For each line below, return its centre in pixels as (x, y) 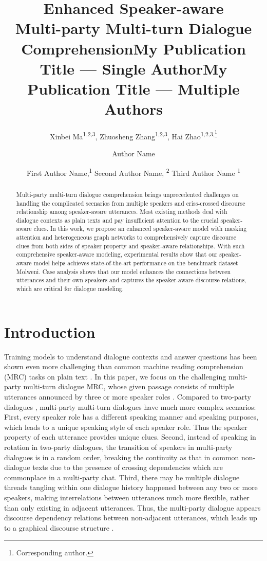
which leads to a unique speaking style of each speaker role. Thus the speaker (126, 427)
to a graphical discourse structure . (59, 527)
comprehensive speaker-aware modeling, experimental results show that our (117, 254)
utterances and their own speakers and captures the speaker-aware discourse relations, (131, 280)
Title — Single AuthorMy (133, 68)
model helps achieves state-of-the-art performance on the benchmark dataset (136, 263)
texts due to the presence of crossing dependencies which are (128, 467)
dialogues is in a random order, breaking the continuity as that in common (122, 457)
